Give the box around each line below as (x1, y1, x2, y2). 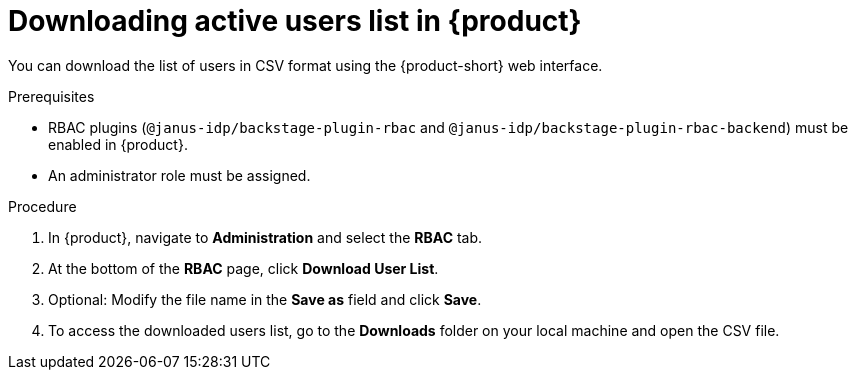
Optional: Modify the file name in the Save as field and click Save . (48, 290, 482, 308)
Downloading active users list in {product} (8, 4, 582, 38)
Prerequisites (8, 87, 95, 105)
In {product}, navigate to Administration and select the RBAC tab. (48, 228, 483, 246)
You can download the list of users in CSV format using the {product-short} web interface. (8, 56, 603, 74)
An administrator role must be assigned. (48, 166, 311, 184)
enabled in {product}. (48, 135, 188, 153)
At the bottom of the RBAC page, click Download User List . (48, 259, 439, 277)
